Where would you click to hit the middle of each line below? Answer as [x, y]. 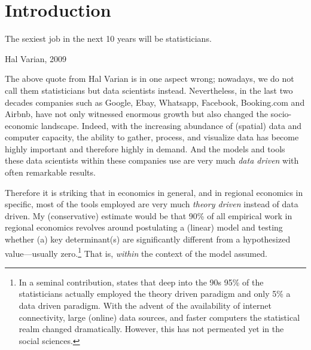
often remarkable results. [50, 172]
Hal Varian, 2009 [36, 58]
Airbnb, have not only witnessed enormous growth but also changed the [136, 114]
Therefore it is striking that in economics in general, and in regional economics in [154, 192]
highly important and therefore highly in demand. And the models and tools [145, 148]
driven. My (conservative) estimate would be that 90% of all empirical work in [149, 215]
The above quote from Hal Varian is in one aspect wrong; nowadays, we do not [150, 79]
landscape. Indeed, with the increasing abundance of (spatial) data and [171, 125]
